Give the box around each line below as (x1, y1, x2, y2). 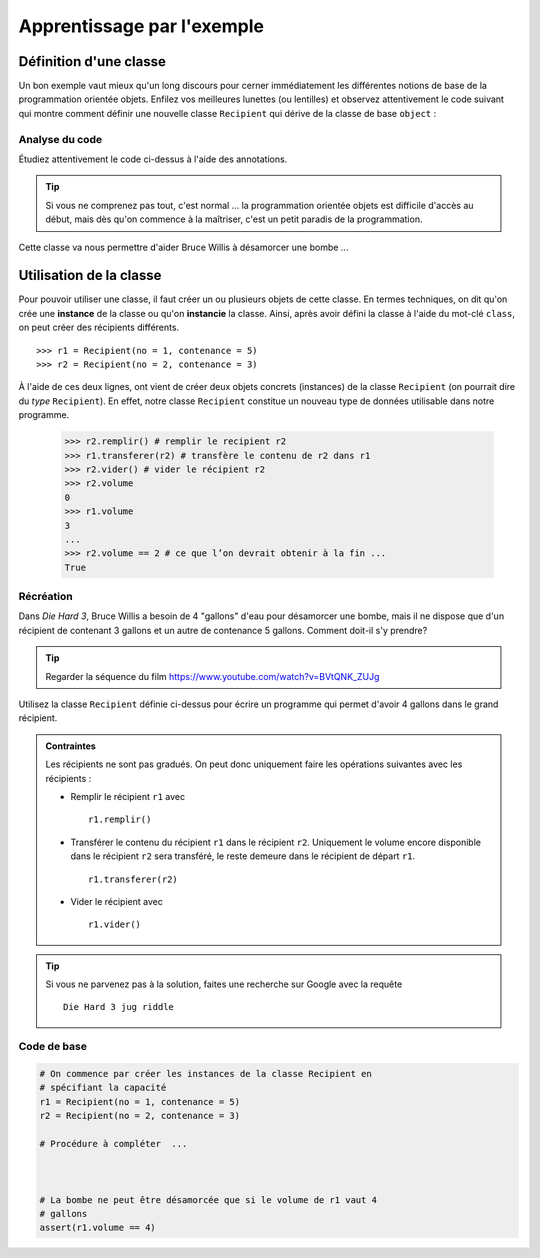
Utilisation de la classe (18, 267, 162, 284)
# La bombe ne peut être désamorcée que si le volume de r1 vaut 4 (39, 1194, 378, 1205)
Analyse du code (18, 132, 103, 146)
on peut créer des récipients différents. (18, 321, 180, 334)
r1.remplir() (88, 814, 152, 825)
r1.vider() (88, 919, 142, 930)
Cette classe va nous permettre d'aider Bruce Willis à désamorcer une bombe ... (18, 241, 349, 253)
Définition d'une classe (18, 53, 167, 70)
